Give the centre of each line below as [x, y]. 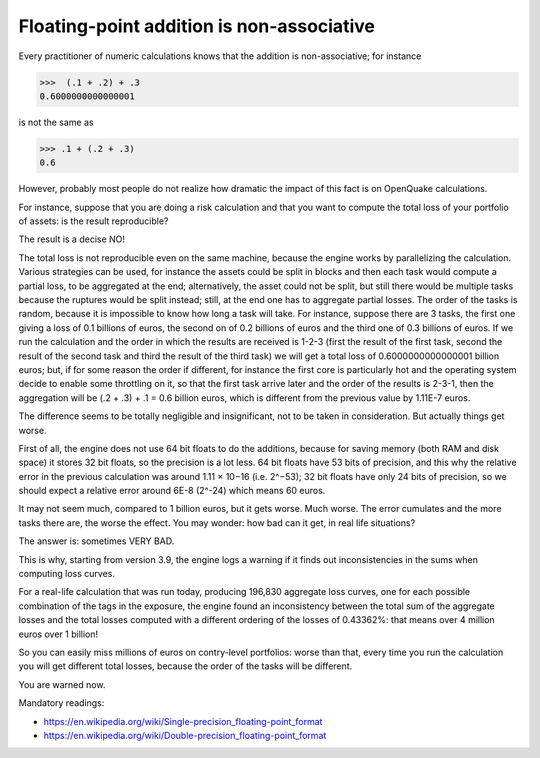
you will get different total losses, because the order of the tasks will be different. [185, 666]
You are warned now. [62, 684]
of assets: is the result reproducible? [93, 221]
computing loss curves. [66, 574]
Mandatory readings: [61, 703]
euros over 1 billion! [58, 634]
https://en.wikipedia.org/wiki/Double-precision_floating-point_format [185, 735]
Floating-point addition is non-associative [196, 26]
